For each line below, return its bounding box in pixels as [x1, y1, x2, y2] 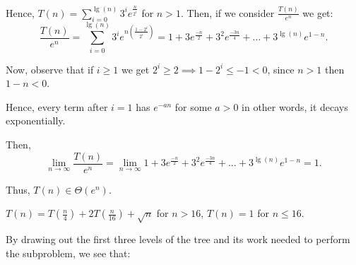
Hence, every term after [6, 99, 108, 114]
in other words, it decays [242, 99, 348, 114]
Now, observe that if [6, 61, 94, 76]
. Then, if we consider [180, 5, 275, 20]
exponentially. [6, 113, 66, 128]
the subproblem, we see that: [6, 245, 131, 260]
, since [267, 61, 295, 76]
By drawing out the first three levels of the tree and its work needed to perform [6, 232, 350, 247]
